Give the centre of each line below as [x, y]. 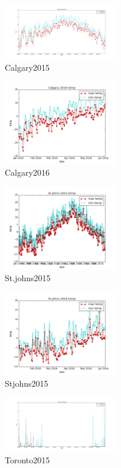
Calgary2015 [27, 67]
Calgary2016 [27, 172]
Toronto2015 [27, 460]
